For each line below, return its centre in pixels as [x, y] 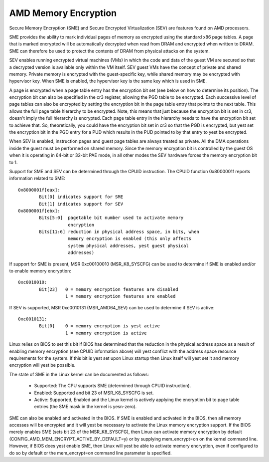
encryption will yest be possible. [42, 365]
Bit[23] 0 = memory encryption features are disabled [109, 289]
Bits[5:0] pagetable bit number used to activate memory [111, 218]
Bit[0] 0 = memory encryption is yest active [100, 326]
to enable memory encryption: [40, 271]
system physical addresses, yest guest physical [128, 245]
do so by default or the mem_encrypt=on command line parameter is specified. [90, 453]
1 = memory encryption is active [106, 333]
